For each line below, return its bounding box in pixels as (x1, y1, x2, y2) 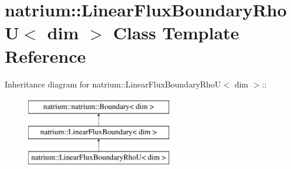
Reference (5, 43, 86, 67)
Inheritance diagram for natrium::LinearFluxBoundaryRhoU (5, 77, 221, 90)
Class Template (113, 21, 239, 45)
